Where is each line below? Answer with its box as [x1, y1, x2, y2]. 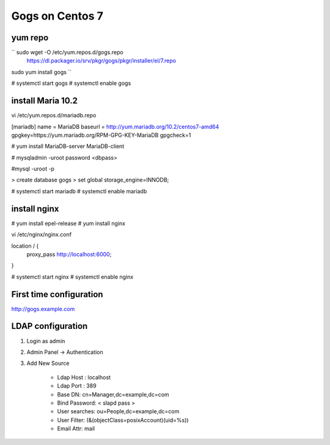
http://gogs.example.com [11, 305, 75, 312]
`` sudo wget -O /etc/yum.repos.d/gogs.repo [11, 49, 123, 56]
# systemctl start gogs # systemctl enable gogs [11, 79, 131, 87]
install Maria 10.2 [11, 95, 78, 106]
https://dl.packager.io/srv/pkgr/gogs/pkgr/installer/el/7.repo [26, 57, 177, 64]
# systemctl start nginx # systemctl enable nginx [11, 273, 134, 281]
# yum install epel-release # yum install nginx [11, 219, 125, 227]
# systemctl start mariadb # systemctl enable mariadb [11, 187, 147, 195]
